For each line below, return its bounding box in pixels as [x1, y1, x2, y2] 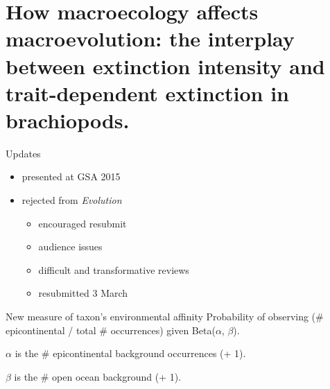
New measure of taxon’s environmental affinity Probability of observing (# [6, 309, 324, 324]
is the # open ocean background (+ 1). [14, 369, 182, 383]
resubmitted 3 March [38, 286, 128, 300]
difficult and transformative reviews [38, 262, 189, 277]
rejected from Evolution [21, 193, 122, 207]
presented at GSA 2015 [21, 169, 121, 184]
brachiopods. [6, 105, 130, 134]
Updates [6, 146, 41, 160]
